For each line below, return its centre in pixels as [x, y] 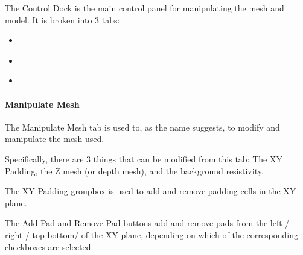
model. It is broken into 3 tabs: [62, 20]
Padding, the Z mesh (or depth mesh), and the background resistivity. [134, 171]
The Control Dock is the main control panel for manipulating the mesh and [145, 8]
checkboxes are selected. [49, 246]
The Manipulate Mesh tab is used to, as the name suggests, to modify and [142, 127]
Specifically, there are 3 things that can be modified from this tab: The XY [144, 158]
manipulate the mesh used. [55, 139]
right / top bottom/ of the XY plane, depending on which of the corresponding [151, 234]
